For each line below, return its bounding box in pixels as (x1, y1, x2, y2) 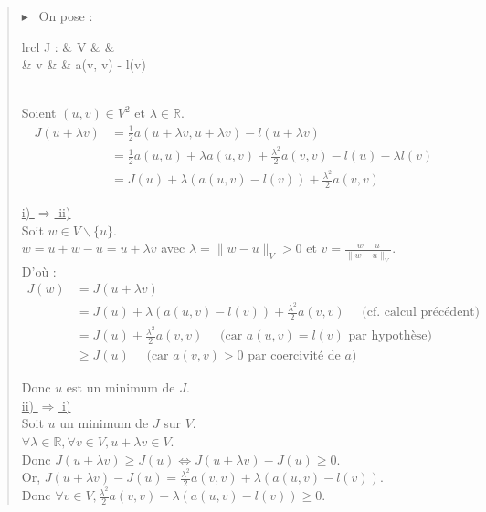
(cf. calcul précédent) (362, 306, 481, 319)
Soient (21, 103, 57, 122)
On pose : (38, 6, 93, 25)
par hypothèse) (348, 329, 433, 343)
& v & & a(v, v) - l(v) (21, 55, 146, 74)
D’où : (21, 261, 57, 280)
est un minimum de (66, 378, 175, 397)
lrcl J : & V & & (21, 37, 115, 56)
